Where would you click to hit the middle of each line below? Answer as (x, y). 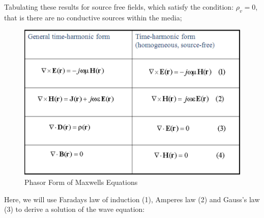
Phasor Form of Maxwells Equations (81, 182)
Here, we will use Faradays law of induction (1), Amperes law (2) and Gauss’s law (132, 199)
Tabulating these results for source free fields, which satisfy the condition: (119, 7)
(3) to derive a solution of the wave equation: (75, 209)
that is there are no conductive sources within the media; (93, 17)
